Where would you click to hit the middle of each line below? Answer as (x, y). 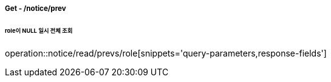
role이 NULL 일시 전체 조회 (39, 30)
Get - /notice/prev (36, 9)
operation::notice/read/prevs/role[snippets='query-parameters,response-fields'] (166, 53)
